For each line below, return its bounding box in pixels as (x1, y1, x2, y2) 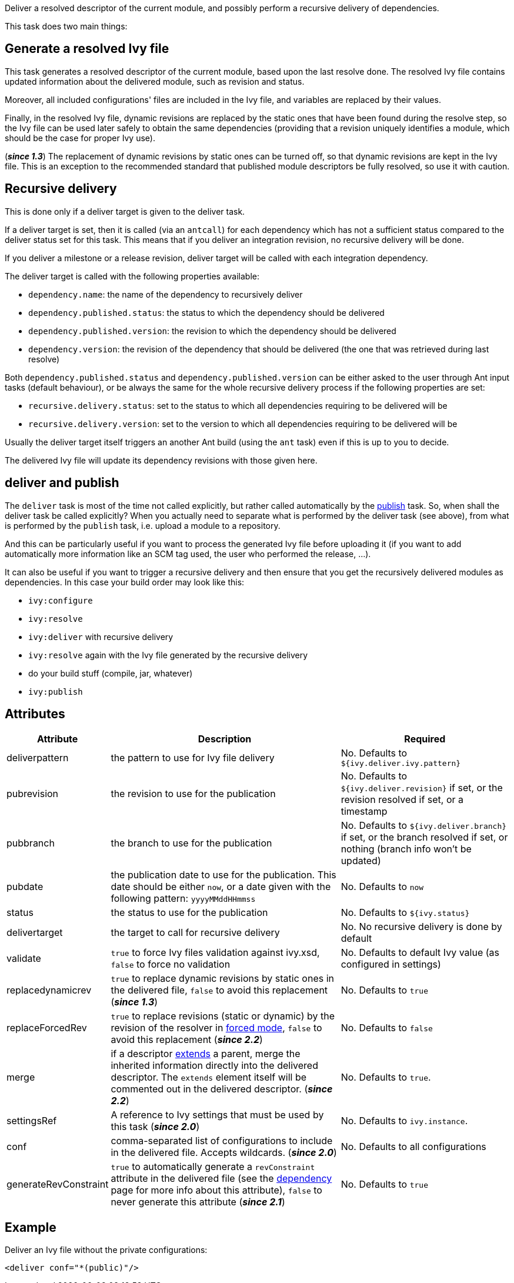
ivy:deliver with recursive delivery (28, 631, 173, 642)
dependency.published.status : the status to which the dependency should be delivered (28, 307, 385, 318)
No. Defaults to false (341, 1022, 433, 1034)
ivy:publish (28, 687, 83, 697)
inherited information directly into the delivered (111, 1059, 318, 1072)
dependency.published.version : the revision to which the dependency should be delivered (28, 325, 396, 336)
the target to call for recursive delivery (111, 927, 280, 939)
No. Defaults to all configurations (341, 1141, 486, 1153)
